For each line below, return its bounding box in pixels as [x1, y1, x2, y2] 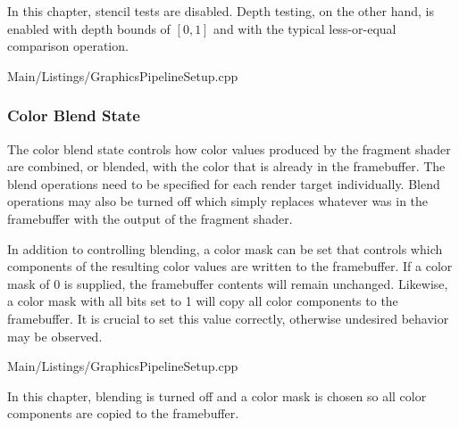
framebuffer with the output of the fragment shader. [7, 209, 293, 227]
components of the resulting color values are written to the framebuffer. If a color [7, 257, 453, 276]
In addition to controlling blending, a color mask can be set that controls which [7, 239, 443, 258]
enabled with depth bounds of [7, 19, 171, 37]
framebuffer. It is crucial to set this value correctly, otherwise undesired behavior [7, 309, 449, 327]
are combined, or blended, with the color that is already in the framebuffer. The [7, 157, 446, 176]
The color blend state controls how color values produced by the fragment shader [7, 139, 451, 158]
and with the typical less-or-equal [213, 19, 396, 37]
